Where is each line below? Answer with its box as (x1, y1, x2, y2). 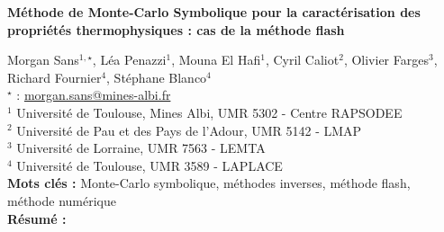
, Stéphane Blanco (106, 67, 207, 86)
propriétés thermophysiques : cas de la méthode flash (7, 20, 345, 39)
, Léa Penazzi (92, 50, 167, 69)
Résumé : (7, 209, 67, 228)
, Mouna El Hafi (171, 50, 261, 69)
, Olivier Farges (343, 50, 429, 69)
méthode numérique (7, 191, 116, 210)
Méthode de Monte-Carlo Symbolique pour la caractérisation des (7, 3, 421, 21)
